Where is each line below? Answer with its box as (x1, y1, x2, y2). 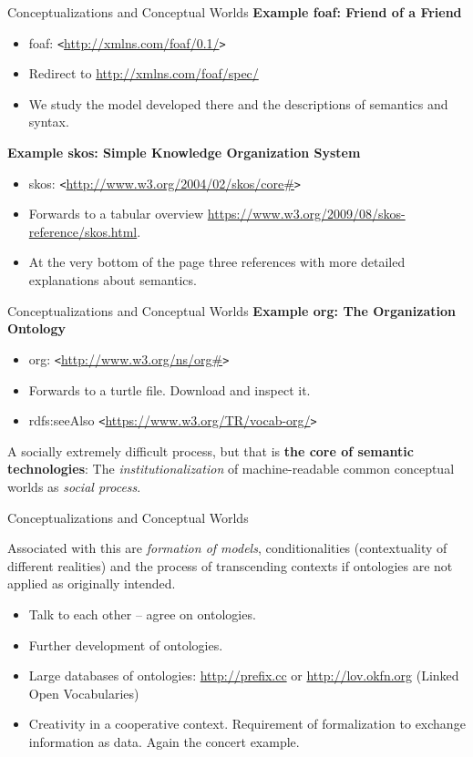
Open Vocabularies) (28, 683, 139, 702)
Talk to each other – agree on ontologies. (28, 604, 256, 623)
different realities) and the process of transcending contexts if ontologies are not (7, 556, 453, 575)
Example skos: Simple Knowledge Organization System (7, 143, 361, 162)
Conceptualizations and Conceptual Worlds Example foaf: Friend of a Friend (7, 3, 462, 21)
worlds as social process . (7, 476, 141, 496)
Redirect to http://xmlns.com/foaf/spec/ (28, 64, 259, 83)
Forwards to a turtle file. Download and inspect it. (28, 380, 311, 399)
